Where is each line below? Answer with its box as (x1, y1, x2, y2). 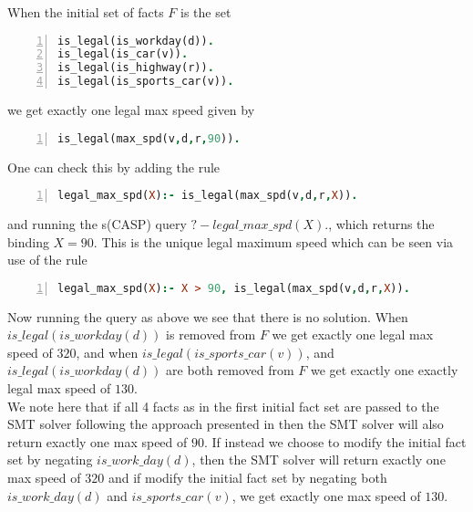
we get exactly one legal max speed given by (7, 100, 255, 120)
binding (7, 232, 49, 251)
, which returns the (328, 214, 435, 234)
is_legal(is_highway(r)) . (57, 61, 214, 75)
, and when (76, 342, 139, 361)
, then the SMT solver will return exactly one (191, 450, 446, 469)
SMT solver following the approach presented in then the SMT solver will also (7, 414, 444, 434)
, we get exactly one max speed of (231, 486, 421, 505)
